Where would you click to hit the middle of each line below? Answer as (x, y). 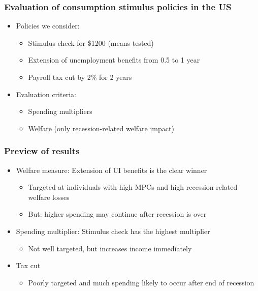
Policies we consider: (48, 26)
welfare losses (49, 197)
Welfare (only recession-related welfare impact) (101, 128)
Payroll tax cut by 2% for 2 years (80, 77)
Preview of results (42, 151)
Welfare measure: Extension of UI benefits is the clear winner (111, 170)
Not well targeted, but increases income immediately (110, 248)
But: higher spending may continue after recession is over (117, 214)
